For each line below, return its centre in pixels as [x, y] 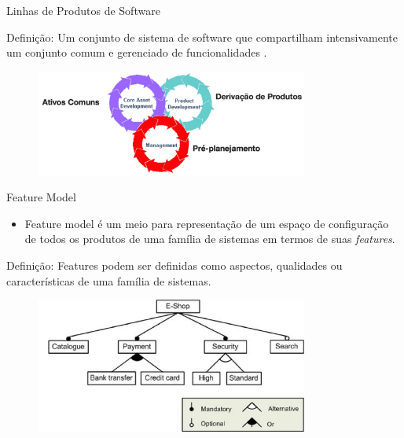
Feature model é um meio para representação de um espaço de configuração [207, 223]
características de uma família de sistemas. [109, 280]
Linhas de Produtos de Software [83, 10]
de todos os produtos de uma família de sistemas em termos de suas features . [210, 239]
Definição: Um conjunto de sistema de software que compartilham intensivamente [202, 37]
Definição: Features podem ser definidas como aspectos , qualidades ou [174, 265]
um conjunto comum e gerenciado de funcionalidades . [137, 52]
